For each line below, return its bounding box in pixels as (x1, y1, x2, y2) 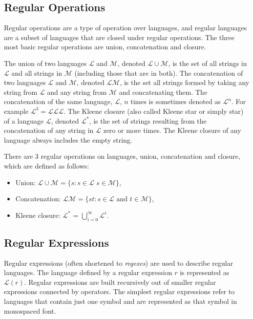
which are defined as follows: (4, 160, 89, 170)
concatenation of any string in (4, 125, 94, 135)
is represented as (180, 267, 230, 277)
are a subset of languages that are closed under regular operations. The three (4, 32, 234, 42)
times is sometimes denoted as (130, 96, 221, 106)
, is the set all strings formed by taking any (120, 77, 250, 87)
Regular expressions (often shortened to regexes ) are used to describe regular (4, 257, 233, 268)
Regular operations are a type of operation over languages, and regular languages (4, 22, 247, 33)
